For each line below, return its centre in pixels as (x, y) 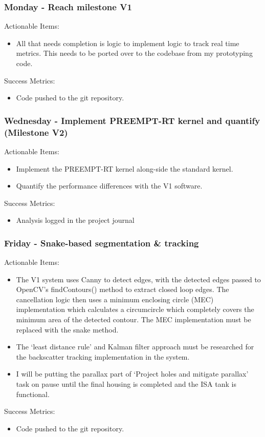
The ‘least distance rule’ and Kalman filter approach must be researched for (135, 347)
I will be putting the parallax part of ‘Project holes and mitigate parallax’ (132, 374)
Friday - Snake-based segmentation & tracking (102, 243)
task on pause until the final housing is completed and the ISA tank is (126, 384)
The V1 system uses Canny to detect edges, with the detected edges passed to (138, 279)
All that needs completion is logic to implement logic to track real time (128, 43)
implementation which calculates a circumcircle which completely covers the (135, 309)
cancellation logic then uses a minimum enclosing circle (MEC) (115, 299)
